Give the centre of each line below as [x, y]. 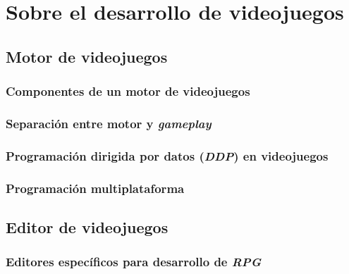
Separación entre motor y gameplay [109, 123]
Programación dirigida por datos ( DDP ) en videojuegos [167, 155]
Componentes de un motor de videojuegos [128, 91]
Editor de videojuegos [87, 226]
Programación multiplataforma [95, 188]
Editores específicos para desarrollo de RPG [134, 262]
